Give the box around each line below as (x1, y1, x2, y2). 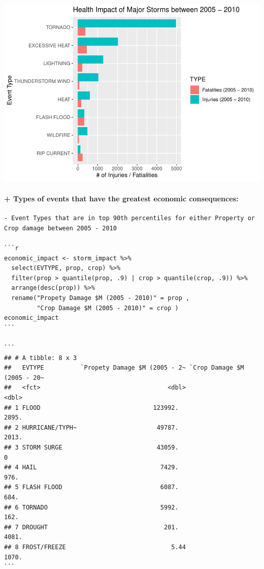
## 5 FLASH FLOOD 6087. (4, 484, 179, 491)
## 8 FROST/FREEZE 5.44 (4, 543, 186, 551)
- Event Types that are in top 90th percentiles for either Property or (4, 215, 255, 222)
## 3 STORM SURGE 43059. (4, 443, 179, 451)
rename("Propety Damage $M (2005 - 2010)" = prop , (11, 294, 190, 302)
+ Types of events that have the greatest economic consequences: (4, 193, 239, 204)
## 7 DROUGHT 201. (4, 523, 179, 531)
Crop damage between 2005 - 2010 (4, 224, 117, 232)
